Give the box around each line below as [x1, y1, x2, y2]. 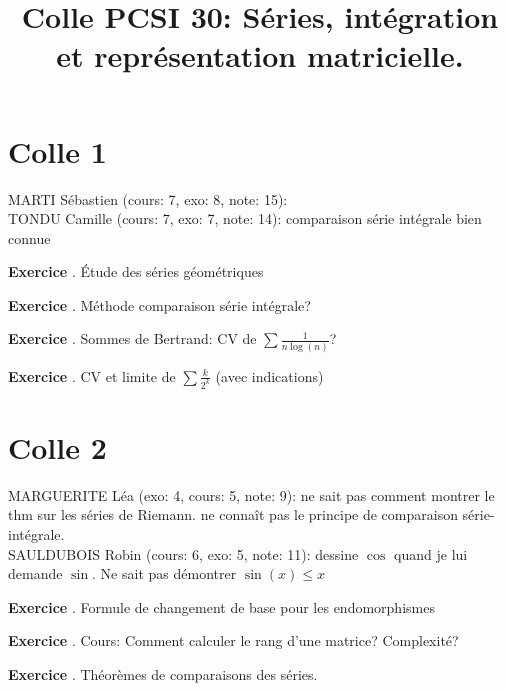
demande [8, 563, 63, 584]
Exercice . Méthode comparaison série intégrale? [8, 294, 311, 315]
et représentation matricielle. [56, 35, 464, 76]
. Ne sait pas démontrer [92, 563, 237, 584]
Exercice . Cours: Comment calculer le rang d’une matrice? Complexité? [8, 630, 459, 651]
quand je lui [394, 543, 468, 564]
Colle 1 [8, 130, 107, 171]
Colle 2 [8, 426, 107, 467]
